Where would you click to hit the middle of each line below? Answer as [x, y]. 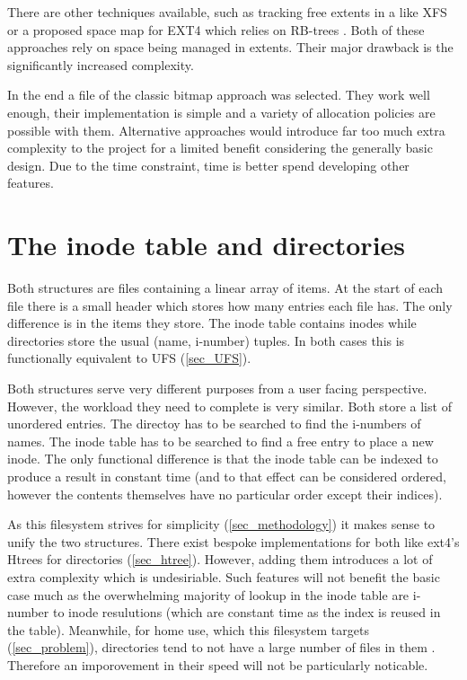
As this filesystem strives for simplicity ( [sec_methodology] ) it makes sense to [221, 524]
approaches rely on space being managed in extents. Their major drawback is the [230, 47]
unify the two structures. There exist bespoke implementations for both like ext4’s [233, 541]
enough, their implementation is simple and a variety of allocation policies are [221, 112]
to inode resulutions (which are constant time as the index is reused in [247, 612]
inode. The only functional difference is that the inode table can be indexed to [223, 459]
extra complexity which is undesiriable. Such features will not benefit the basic [224, 576]
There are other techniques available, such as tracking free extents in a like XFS [227, 12]
